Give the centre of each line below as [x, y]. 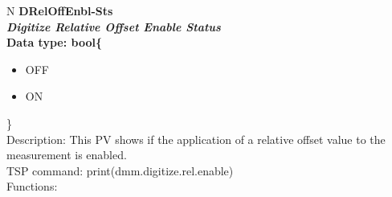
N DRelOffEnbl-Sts [60, 10]
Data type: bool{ [54, 42]
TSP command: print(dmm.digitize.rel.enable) [120, 170]
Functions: [32, 186]
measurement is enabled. [67, 155]
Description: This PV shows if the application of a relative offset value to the [196, 139]
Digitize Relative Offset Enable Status [114, 26]
